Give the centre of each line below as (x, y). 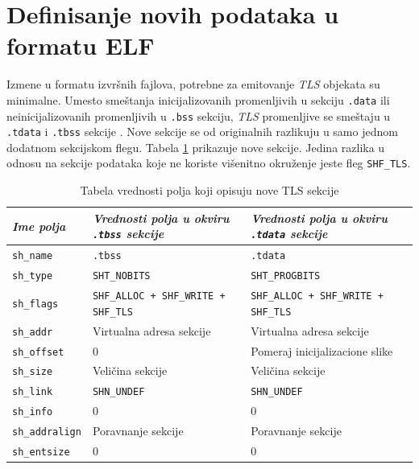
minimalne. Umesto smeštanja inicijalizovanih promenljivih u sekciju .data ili (198, 99)
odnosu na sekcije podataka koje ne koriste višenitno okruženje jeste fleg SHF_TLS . (209, 163)
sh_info (33, 412)
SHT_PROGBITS (286, 276)
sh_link (33, 392)
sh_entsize (41, 453)
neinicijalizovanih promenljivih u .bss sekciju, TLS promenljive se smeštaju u (199, 115)
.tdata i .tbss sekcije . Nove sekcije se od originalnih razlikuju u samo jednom (202, 132)
